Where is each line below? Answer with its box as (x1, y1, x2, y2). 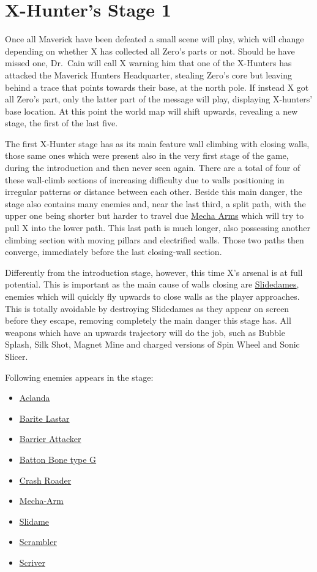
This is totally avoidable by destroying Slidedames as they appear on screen (5, 302, 289, 315)
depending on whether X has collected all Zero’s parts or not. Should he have (5, 44, 295, 57)
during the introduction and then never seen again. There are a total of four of (5, 161, 300, 174)
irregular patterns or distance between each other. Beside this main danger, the (5, 185, 302, 198)
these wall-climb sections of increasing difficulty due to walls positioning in (5, 173, 285, 186)
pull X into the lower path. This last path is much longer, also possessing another (5, 221, 310, 234)
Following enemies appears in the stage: (5, 370, 154, 383)
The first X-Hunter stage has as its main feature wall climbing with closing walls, (5, 137, 310, 150)
